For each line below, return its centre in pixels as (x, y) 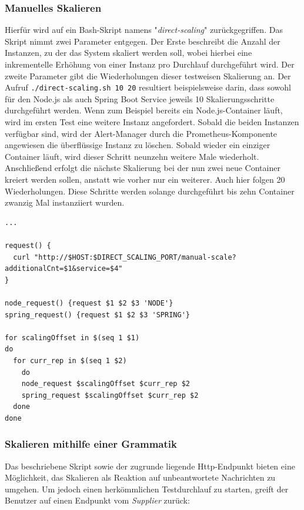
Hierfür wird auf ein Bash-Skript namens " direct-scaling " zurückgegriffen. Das (144, 30)
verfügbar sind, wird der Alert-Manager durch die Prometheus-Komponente (141, 133)
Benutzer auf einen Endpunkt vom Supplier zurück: (97, 500)
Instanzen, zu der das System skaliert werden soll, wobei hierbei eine (128, 53)
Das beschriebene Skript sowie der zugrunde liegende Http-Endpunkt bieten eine (150, 466)
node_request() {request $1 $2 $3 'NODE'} (89, 303)
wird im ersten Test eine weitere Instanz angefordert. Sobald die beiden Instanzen (152, 122)
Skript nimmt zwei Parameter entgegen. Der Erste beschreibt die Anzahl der (143, 41)
